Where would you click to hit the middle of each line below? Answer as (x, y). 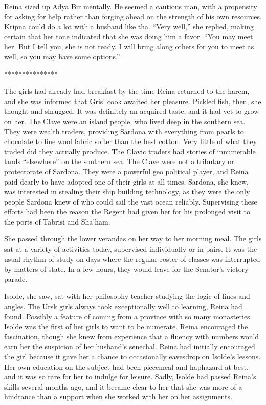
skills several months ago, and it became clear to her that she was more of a (123, 386)
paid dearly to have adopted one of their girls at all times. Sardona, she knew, (126, 181)
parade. (16, 279)
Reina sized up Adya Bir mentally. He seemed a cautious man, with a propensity (131, 6)
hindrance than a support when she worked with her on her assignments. (118, 397)
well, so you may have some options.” (62, 56)
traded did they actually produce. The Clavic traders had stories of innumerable (130, 151)
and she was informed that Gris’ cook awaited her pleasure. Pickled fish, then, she (133, 101)
